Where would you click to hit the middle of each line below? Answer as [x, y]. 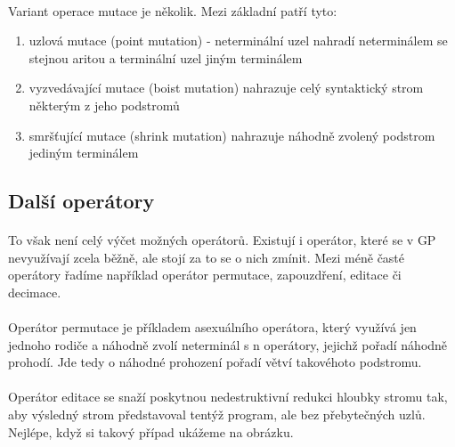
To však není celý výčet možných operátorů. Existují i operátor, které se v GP [222, 240]
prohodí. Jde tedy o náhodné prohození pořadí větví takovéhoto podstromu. [215, 362]
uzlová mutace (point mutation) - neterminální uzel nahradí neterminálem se [238, 41]
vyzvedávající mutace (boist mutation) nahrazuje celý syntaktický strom [226, 88]
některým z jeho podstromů [104, 105]
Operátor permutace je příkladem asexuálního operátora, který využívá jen [212, 327]
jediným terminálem [84, 153]
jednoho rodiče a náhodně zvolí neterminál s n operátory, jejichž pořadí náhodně [228, 344]
